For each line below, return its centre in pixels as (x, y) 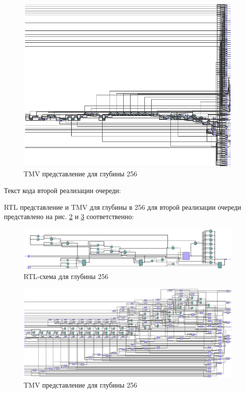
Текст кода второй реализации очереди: (63, 190)
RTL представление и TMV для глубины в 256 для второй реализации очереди (123, 207)
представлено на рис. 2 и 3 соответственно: (69, 216)
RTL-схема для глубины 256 (66, 276)
